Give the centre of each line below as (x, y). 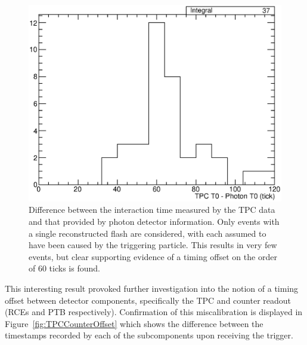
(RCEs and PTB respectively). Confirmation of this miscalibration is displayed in (154, 312)
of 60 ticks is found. (64, 268)
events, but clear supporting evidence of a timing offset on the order (153, 256)
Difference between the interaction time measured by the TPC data (152, 210)
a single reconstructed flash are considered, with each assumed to (148, 233)
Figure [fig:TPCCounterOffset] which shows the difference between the (134, 323)
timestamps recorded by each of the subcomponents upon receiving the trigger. (149, 335)
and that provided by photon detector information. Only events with (154, 221)
